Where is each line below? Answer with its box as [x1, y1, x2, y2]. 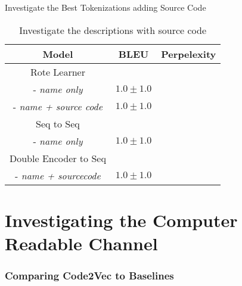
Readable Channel [5, 231, 158, 255]
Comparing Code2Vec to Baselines [5, 268, 174, 283]
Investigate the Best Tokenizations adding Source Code [5, 1, 206, 13]
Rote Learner [30, 64, 85, 79]
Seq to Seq [36, 116, 80, 130]
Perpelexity [161, 46, 216, 61]
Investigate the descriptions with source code [19, 23, 206, 37]
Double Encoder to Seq [10, 151, 106, 165]
